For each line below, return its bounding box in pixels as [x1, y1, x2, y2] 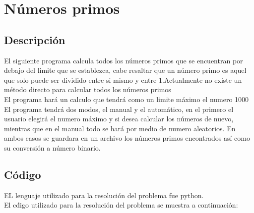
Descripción [4, 32, 65, 47]
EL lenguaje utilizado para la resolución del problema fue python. [4, 190, 204, 200]
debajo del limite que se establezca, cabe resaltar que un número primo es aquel [4, 65, 247, 75]
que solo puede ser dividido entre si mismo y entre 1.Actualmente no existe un [4, 74, 242, 85]
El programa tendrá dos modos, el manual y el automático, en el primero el [4, 104, 234, 114]
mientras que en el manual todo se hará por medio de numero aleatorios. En [4, 123, 236, 133]
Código [4, 166, 41, 182]
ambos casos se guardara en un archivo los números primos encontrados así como [4, 133, 250, 143]
